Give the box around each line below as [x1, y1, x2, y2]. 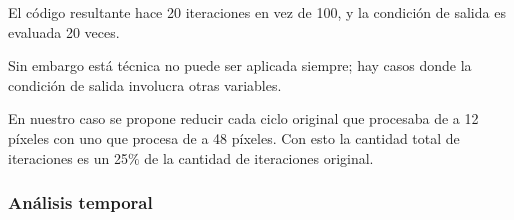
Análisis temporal [8, 190, 153, 215]
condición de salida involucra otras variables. [8, 74, 282, 95]
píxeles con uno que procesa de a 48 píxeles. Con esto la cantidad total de [8, 127, 460, 148]
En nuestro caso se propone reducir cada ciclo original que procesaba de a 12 [8, 108, 479, 129]
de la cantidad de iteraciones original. [144, 147, 374, 168]
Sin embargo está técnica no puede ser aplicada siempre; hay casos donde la [8, 55, 472, 76]
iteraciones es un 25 [8, 147, 128, 168]
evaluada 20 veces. [8, 21, 120, 42]
